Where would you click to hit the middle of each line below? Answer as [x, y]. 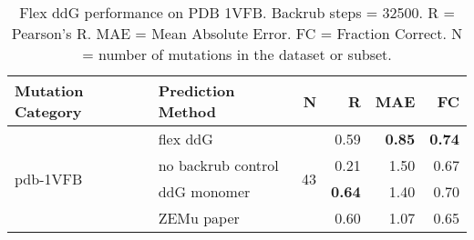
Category [48, 111]
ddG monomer [204, 191]
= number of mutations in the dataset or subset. [237, 54]
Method [187, 111]
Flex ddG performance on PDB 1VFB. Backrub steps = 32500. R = [237, 12]
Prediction [196, 90]
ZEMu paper [199, 218]
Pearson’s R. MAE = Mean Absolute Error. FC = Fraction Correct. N [237, 33]
